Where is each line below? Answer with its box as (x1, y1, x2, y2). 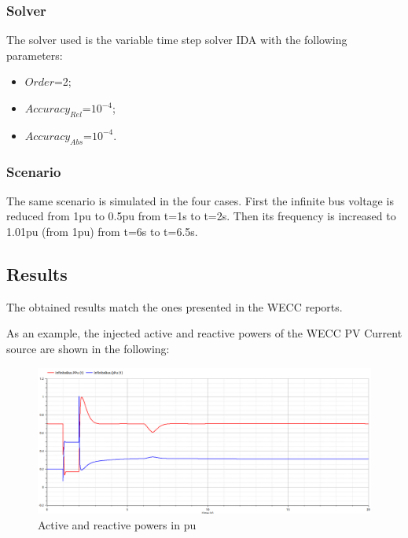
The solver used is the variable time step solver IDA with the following (6, 31, 347, 48)
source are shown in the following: (6, 340, 170, 356)
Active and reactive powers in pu (38, 516, 197, 532)
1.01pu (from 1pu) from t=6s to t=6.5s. (6, 223, 198, 239)
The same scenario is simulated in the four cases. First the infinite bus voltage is (6, 192, 394, 208)
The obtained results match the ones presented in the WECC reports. (6, 298, 343, 315)
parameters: (6, 46, 63, 63)
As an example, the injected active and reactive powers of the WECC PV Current (6, 325, 402, 341)
